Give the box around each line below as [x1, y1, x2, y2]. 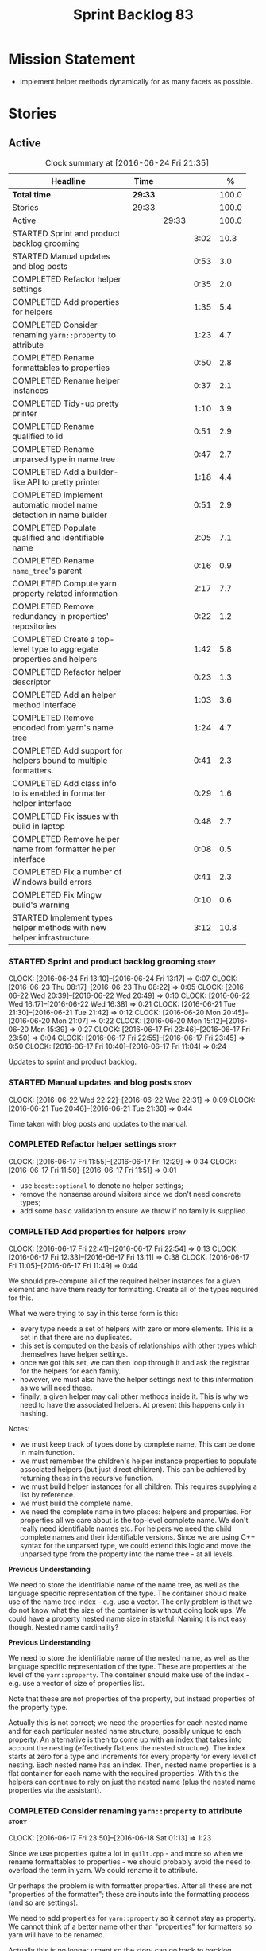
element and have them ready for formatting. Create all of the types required [8, 1285, 259, 1295]
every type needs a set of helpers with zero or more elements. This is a [19, 1324, 253, 1334]
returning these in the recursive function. [19, 1474, 154, 1483]
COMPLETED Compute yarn [12, 578, 117, 589]
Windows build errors [12, 876, 93, 887]
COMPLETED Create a [12, 633, 95, 644]
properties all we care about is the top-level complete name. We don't [19, 1516, 249, 1525]
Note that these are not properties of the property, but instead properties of [8, 1694, 256, 1704]
